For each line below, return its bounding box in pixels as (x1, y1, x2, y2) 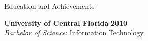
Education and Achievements (4, 1, 95, 11)
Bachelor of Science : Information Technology (4, 27, 144, 38)
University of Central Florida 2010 (4, 17, 128, 28)
